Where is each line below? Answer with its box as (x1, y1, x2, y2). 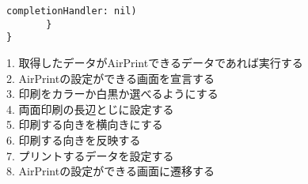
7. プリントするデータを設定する (6, 147, 174, 163)
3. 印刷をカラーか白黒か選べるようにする (6, 85, 219, 102)
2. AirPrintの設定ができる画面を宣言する (6, 69, 215, 86)
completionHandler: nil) (6, 6, 137, 17)
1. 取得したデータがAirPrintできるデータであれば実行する (6, 54, 303, 70)
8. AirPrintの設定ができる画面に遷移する (6, 163, 215, 179)
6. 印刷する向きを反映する (6, 131, 141, 148)
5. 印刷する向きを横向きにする (6, 116, 163, 133)
